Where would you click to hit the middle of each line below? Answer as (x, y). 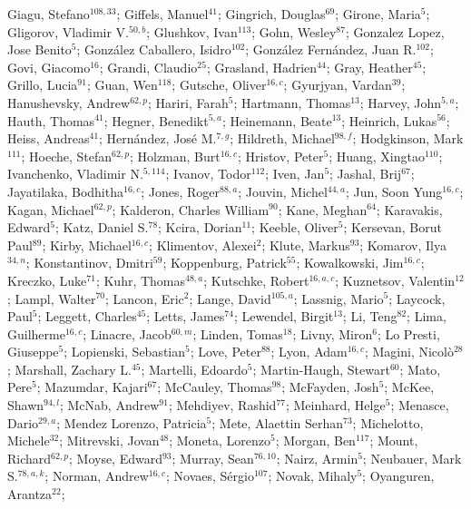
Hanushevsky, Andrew (69, 102)
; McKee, (409, 387)
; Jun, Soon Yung (394, 191)
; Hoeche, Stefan (67, 156)
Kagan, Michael (51, 209)
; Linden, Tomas (238, 333)
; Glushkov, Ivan (192, 31)
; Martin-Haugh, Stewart (321, 369)
